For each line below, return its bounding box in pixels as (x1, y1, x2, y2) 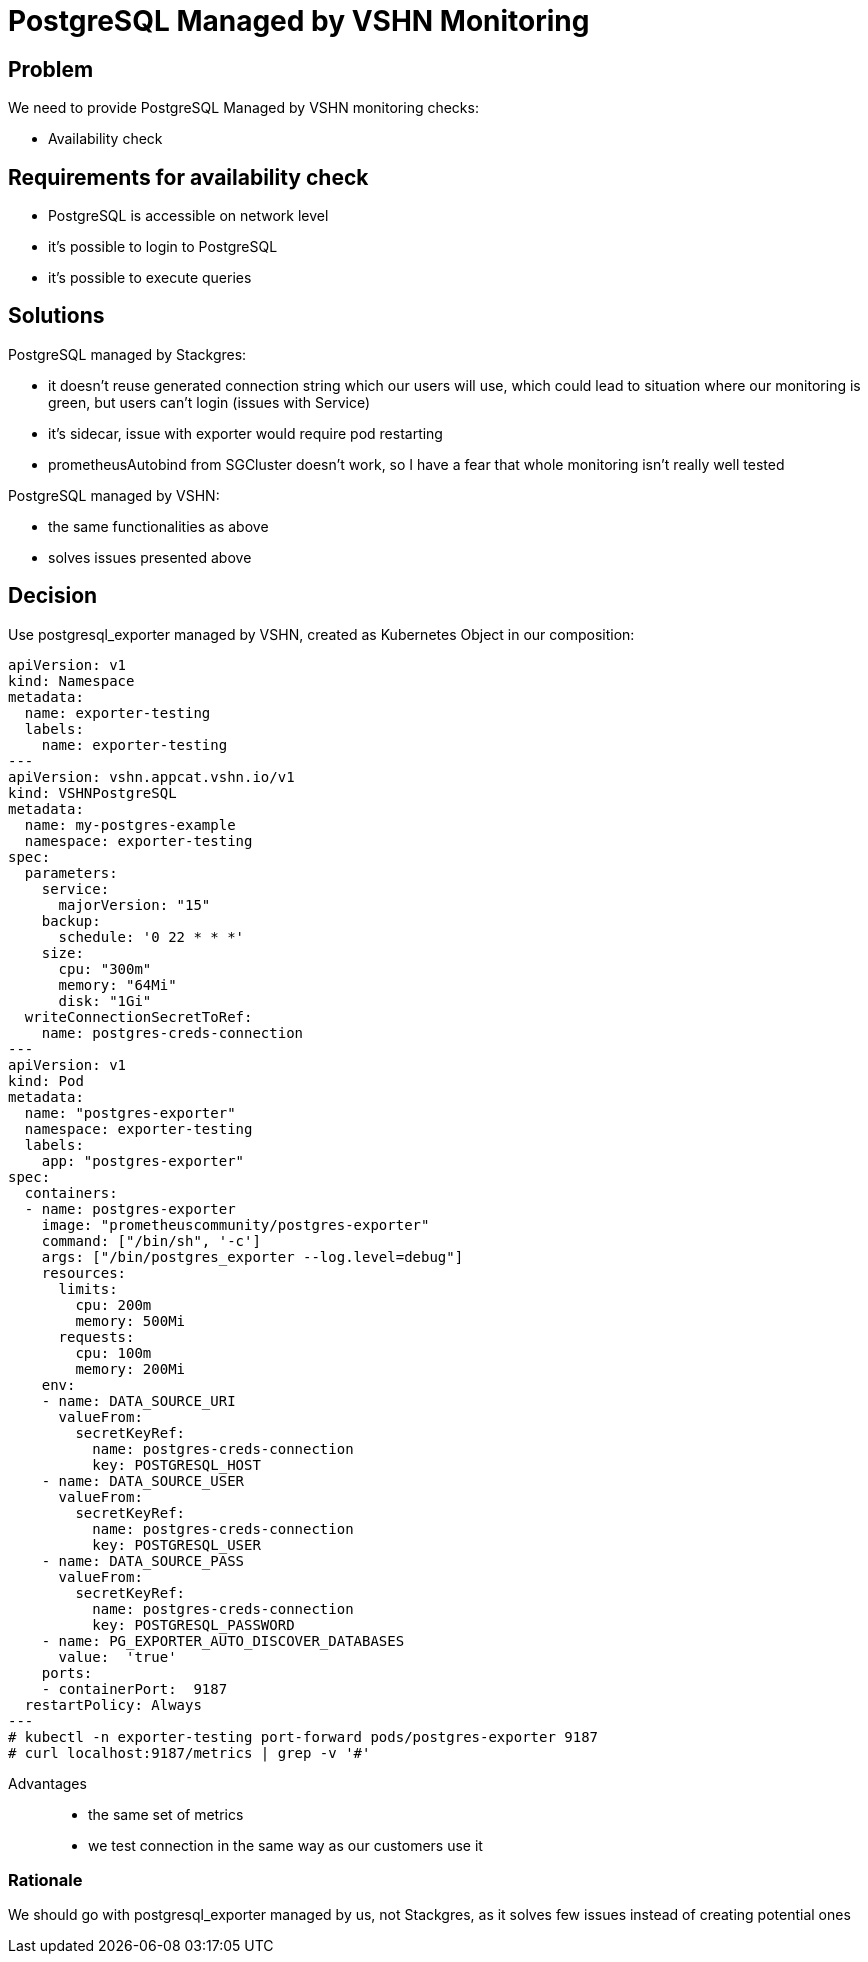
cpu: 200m (75, 1296, 152, 1313)
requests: (58, 1328, 135, 1345)
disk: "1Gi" (58, 992, 152, 1009)
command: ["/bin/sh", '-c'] (41, 1232, 261, 1249)
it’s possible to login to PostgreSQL (48, 238, 278, 256)
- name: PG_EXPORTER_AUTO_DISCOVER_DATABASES (41, 1632, 405, 1649)
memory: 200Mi (75, 1360, 186, 1377)
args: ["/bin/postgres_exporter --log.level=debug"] (41, 1248, 464, 1265)
